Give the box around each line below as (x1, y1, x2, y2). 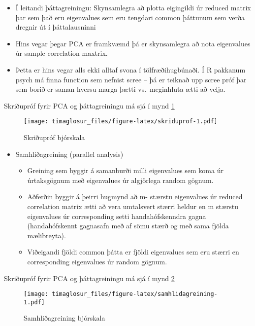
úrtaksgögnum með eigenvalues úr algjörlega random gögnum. (27, 175, 214, 185)
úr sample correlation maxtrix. (15, 48, 108, 58)
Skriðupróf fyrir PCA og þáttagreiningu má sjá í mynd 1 (4, 100, 175, 110)
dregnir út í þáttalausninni (15, 22, 96, 32)
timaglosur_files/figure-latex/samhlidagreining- (52, 290, 218, 298)
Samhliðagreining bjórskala (24, 313, 105, 323)
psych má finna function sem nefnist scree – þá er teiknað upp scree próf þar (15, 74, 247, 84)
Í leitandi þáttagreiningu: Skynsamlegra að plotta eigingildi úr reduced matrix (15, 2, 251, 12)
